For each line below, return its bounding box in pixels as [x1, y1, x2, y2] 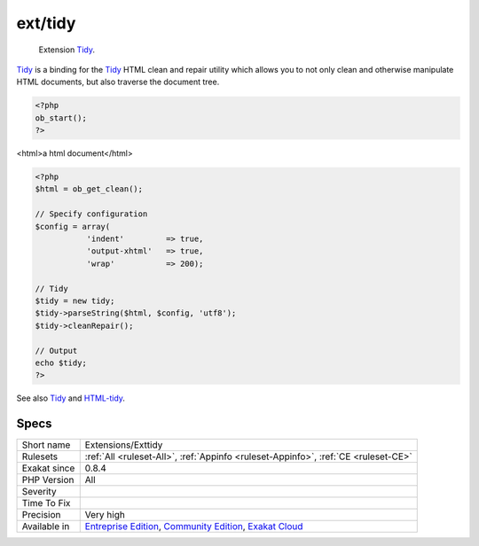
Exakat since [21, 462, 75, 474]
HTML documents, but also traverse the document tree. [16, 76, 220, 88]
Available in [21, 520, 70, 533]
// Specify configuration [35, 209, 148, 219]
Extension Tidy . [38, 44, 95, 55]
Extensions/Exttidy [84, 439, 163, 451]
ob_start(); [35, 113, 88, 123]
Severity [21, 486, 57, 498]
